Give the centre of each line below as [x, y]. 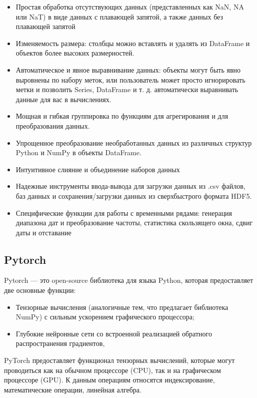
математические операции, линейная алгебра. [73, 389]
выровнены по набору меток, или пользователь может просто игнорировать [130, 79]
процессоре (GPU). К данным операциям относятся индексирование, [109, 380]
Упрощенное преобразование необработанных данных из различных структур [134, 142]
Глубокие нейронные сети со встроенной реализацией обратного [114, 333]
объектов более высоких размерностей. [75, 53]
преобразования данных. [53, 125]
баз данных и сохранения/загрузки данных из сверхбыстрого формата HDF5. [134, 195]
